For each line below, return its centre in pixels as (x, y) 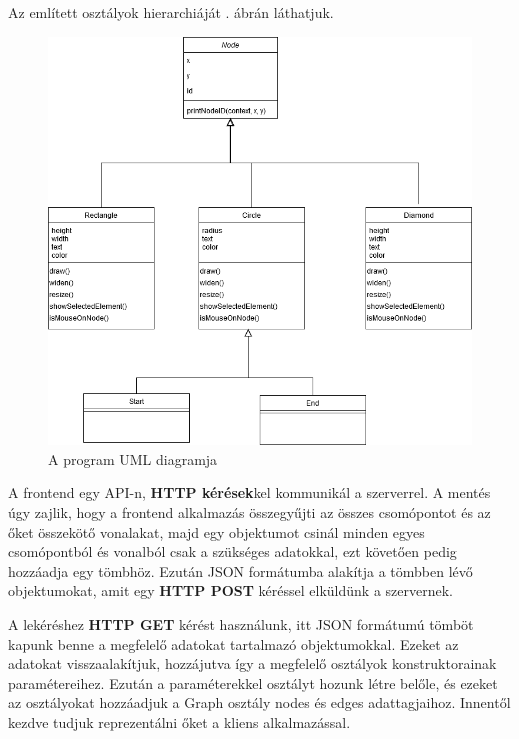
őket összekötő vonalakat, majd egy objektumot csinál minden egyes (216, 531)
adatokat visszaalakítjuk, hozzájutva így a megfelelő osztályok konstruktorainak (252, 663)
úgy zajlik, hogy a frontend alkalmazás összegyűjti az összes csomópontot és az (249, 512)
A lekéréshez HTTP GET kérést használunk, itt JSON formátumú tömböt (241, 624)
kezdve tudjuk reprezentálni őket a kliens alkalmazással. (179, 722)
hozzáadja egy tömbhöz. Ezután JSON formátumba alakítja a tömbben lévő (240, 570)
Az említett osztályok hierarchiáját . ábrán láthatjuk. (171, 12)
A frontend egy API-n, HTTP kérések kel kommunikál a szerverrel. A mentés (249, 492)
